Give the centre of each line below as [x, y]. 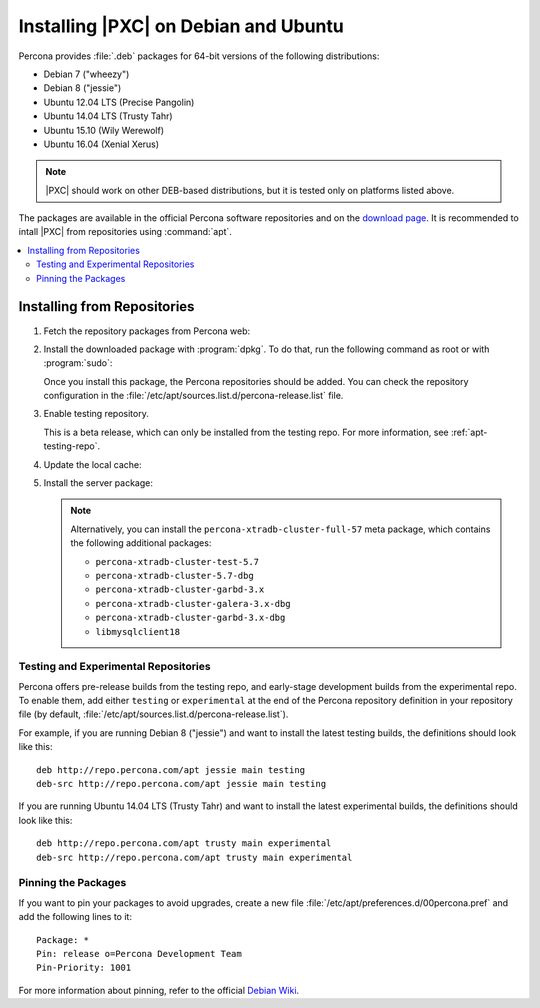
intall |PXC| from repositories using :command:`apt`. [125, 232]
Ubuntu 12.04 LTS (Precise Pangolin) [119, 102]
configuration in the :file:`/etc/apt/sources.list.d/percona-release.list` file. [193, 396]
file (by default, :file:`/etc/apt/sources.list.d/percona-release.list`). [153, 714]
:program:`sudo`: [78, 363]
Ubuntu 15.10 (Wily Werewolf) [104, 130]
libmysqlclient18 [137, 631]
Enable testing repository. [96, 414]
